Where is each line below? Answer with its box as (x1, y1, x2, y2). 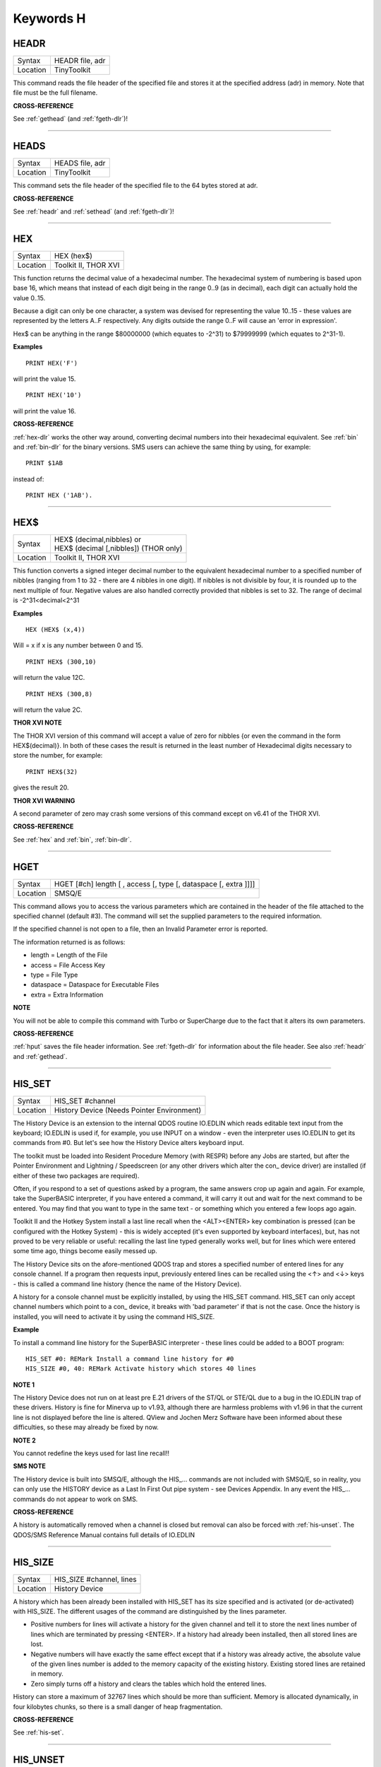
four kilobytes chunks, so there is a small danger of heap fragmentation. (13, 1702, 223, 1710)
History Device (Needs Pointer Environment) (54, 1105, 201, 1115)
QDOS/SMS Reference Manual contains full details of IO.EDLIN (13, 1530, 195, 1539)
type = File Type (30, 970, 78, 979)
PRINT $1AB (25, 459, 64, 467)
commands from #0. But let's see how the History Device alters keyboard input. (13, 1139, 245, 1147)
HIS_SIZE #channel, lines (54, 1574, 137, 1584)
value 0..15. (13, 293, 46, 302)
